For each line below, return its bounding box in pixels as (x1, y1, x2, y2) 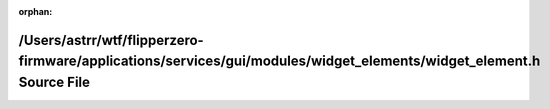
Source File (18, 74, 90, 90)
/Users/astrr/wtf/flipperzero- (18, 31, 204, 49)
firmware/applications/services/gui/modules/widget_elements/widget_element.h (18, 53, 541, 70)
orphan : (18, 6, 53, 17)
